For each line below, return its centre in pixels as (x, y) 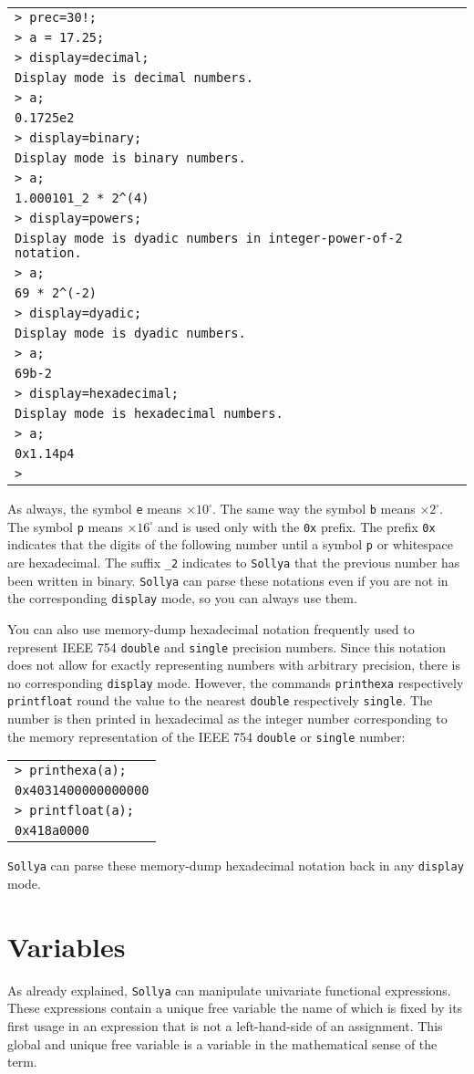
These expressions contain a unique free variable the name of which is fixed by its (235, 1008)
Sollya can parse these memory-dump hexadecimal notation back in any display (236, 865)
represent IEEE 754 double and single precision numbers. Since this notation (227, 646)
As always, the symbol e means (95, 508)
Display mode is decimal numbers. (134, 78)
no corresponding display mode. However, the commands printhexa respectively (236, 682)
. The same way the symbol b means (314, 508)
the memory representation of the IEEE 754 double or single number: (206, 736)
